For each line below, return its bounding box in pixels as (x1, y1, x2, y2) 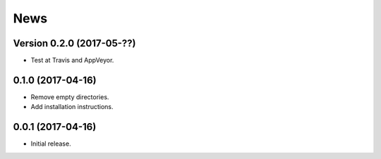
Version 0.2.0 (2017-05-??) (13, 37, 137, 49)
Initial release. (30, 139, 71, 148)
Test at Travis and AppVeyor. (30, 56, 114, 65)
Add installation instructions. (30, 103, 114, 111)
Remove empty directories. (30, 92, 109, 101)
